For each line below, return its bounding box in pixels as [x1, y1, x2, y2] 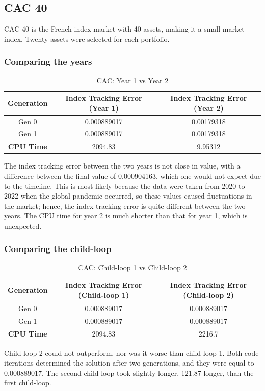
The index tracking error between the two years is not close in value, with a [4, 160, 241, 171]
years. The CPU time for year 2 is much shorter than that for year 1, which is [4, 210, 248, 221]
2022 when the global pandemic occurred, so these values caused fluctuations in [4, 190, 252, 201]
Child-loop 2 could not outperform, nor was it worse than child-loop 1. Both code [4, 347, 259, 358]
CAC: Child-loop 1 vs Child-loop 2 [78, 262, 187, 272]
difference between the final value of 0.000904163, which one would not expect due [4, 171, 261, 181]
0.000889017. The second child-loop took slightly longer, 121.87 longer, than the [4, 367, 254, 378]
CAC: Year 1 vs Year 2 [96, 75, 169, 86]
